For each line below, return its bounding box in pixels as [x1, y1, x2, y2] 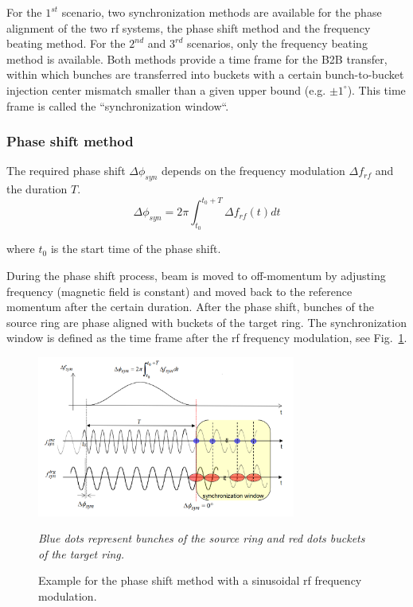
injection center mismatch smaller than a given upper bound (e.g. [6, 81, 326, 98]
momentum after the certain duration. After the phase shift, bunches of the [6, 298, 375, 315]
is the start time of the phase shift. [50, 240, 221, 257]
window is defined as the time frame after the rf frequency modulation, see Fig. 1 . [6, 329, 407, 346]
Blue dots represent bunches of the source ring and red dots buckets [38, 530, 365, 547]
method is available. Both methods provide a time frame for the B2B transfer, [6, 50, 388, 67]
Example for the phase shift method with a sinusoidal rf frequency [38, 572, 362, 589]
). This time [347, 81, 406, 98]
